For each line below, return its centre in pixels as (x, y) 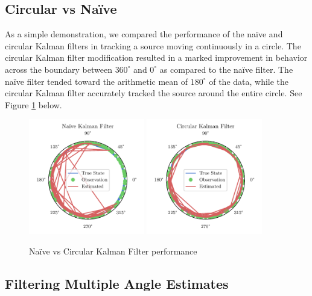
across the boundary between (59, 69)
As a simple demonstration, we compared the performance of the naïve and (144, 34)
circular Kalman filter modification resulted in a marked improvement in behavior (156, 57)
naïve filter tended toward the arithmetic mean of (97, 81)
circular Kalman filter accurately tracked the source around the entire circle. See (154, 93)
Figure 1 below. (33, 104)
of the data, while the (249, 81)
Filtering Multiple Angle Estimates (117, 283)
